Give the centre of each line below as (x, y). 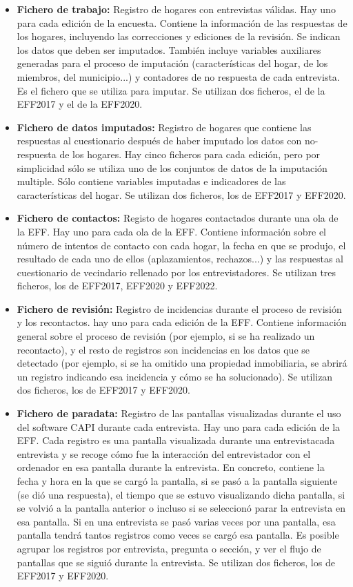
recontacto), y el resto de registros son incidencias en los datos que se (163, 349)
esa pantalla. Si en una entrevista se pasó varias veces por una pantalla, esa (176, 521)
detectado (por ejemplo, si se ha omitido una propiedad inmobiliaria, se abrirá (182, 363)
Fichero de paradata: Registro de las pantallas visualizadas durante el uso (179, 413)
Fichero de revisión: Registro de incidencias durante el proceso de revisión (179, 308)
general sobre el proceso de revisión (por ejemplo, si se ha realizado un (166, 336)
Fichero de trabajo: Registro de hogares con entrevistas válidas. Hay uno (176, 9)
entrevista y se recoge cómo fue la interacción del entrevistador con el (164, 453)
